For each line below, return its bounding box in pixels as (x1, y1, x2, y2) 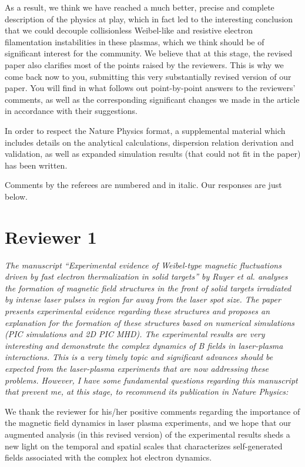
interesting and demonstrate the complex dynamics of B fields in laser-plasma (5, 339, 283, 351)
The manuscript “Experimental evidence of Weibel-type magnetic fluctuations (5, 258, 281, 271)
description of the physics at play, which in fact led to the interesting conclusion (5, 12, 293, 25)
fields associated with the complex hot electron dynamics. (5, 451, 212, 463)
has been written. (5, 159, 68, 171)
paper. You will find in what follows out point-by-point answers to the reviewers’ (5, 82, 296, 94)
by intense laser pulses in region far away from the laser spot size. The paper (5, 293, 281, 305)
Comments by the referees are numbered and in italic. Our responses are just (5, 179, 282, 191)
